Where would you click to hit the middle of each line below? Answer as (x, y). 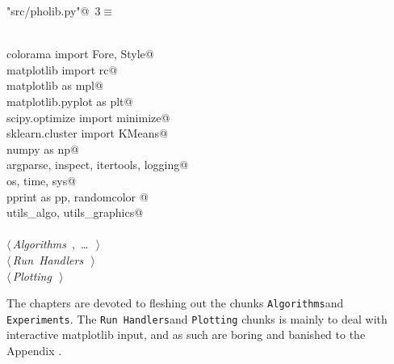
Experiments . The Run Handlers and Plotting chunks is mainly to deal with (197, 318)
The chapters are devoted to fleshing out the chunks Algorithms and (175, 303)
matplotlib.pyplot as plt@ (70, 101)
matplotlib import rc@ (62, 69)
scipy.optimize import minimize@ (88, 117)
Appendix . (34, 350)
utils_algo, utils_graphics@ (75, 212)
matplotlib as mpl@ (55, 85)
